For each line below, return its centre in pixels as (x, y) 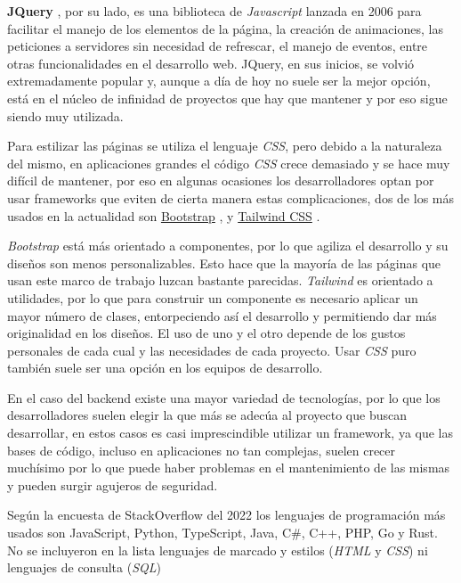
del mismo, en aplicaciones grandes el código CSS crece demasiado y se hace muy (229, 163)
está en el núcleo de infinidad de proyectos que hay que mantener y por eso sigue (227, 98)
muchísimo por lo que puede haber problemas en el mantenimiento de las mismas (229, 468)
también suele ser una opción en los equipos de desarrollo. (165, 368)
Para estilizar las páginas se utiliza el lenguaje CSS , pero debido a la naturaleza (225, 146)
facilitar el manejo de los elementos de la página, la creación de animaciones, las (225, 28)
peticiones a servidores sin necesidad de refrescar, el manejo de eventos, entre (218, 46)
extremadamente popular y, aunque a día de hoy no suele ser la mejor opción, (219, 81)
